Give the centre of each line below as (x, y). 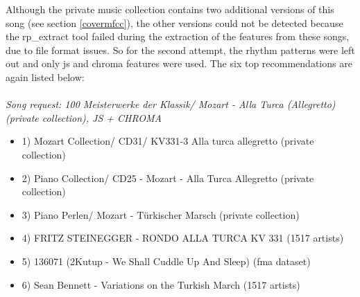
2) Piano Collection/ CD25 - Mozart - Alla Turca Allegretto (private (168, 178)
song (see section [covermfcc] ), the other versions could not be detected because (174, 22)
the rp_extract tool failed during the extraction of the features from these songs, (178, 36)
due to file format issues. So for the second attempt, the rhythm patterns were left (180, 49)
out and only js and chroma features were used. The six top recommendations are (179, 63)
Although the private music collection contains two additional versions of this (170, 9)
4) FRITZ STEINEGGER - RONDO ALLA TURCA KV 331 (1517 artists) (183, 238)
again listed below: (45, 76)
